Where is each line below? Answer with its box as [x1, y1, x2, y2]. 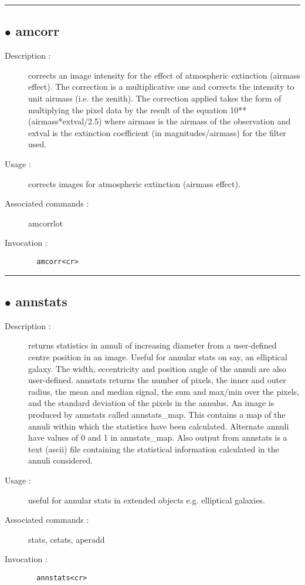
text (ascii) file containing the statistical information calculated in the [28, 442, 279, 455]
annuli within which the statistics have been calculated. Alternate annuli [28, 420, 289, 432]
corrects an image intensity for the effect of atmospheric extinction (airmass [28, 69, 300, 81]
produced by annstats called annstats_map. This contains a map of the [28, 408, 286, 420]
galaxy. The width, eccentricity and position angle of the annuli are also [28, 362, 287, 374]
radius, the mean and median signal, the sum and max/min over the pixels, [28, 385, 299, 397]
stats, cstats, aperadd [28, 533, 105, 545]
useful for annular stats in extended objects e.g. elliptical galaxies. [28, 493, 265, 506]
